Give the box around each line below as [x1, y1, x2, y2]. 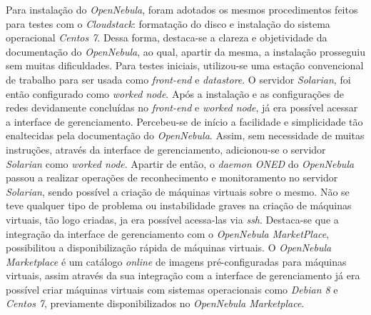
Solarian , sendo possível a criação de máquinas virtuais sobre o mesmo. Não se [6, 184, 350, 199]
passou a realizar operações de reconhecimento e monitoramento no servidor [6, 170, 338, 185]
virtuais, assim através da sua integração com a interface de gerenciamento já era [6, 268, 360, 283]
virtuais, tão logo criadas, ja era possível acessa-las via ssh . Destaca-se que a [6, 211, 339, 226]
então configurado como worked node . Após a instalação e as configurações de [6, 86, 344, 101]
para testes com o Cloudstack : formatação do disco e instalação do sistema [6, 16, 330, 31]
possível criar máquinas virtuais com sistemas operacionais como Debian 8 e [6, 281, 338, 296]
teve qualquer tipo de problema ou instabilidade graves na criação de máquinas [6, 198, 352, 213]
